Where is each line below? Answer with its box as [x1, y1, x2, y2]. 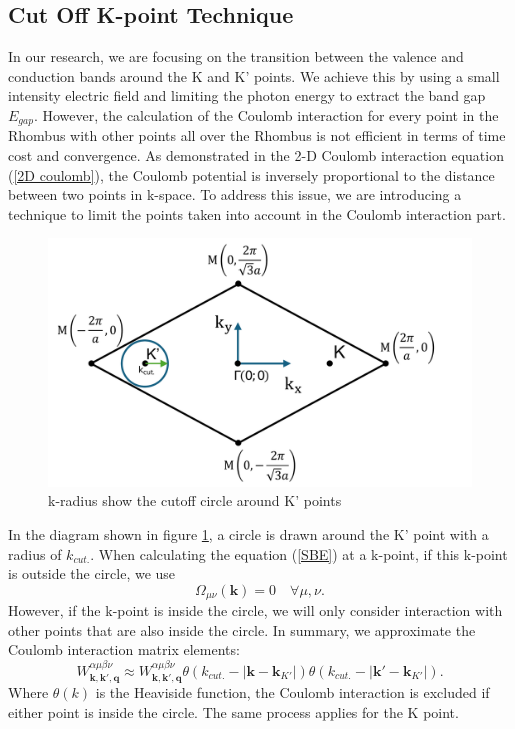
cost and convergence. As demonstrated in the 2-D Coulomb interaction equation [8, 145, 504, 166]
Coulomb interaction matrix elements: [8, 639, 240, 660]
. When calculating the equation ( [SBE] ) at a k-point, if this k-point [90, 543, 508, 564]
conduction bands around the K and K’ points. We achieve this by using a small [8, 65, 500, 86]
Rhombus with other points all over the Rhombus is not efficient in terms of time [8, 125, 506, 146]
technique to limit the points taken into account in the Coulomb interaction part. [8, 203, 506, 224]
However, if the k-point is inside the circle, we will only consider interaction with [8, 600, 503, 621]
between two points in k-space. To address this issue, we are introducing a [8, 184, 462, 205]
